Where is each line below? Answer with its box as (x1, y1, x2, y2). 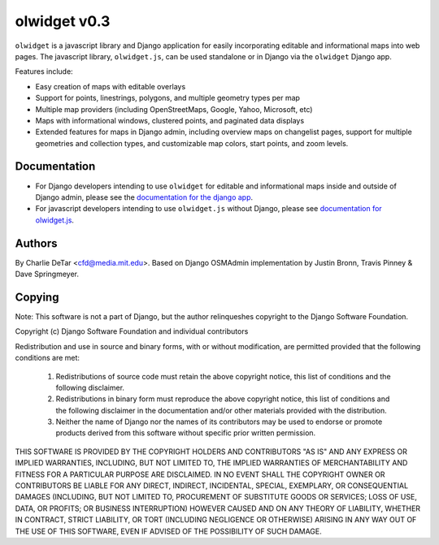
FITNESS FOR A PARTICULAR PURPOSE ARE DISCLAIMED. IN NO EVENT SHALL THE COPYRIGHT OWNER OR (15, 469, 385, 479)
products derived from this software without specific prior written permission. (55, 428, 316, 438)
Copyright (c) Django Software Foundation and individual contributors (15, 327, 249, 336)
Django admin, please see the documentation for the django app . (35, 192, 254, 202)
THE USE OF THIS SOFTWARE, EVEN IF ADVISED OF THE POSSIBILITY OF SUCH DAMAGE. (15, 526, 323, 536)
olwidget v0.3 (15, 12, 111, 30)
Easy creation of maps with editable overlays (35, 81, 186, 91)
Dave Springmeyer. (15, 269, 80, 279)
